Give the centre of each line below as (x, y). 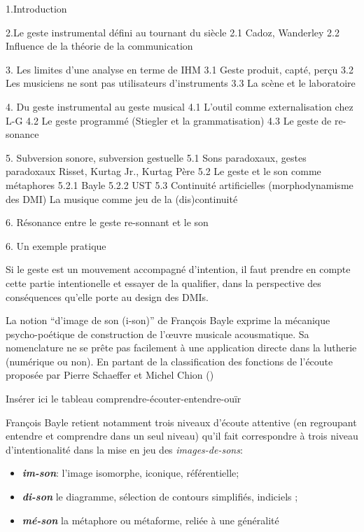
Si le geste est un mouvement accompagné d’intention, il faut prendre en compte (178, 269)
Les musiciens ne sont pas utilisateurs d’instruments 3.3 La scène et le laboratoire (181, 83)
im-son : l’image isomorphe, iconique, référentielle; (131, 473)
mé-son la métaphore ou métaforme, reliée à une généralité (150, 520)
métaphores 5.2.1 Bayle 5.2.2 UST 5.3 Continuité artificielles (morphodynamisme (180, 184)
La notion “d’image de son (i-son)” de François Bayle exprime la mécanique (168, 320)
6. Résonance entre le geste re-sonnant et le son (107, 222)
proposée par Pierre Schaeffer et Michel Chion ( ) (110, 375)
